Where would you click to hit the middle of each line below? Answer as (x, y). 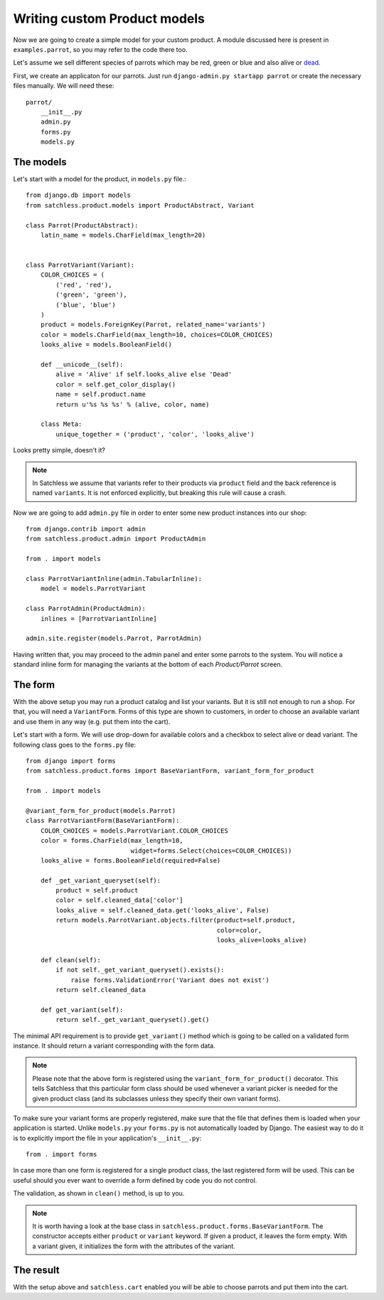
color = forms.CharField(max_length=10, (112, 841)
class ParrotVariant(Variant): (80, 265)
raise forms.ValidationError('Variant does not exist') (170, 980)
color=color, (239, 930)
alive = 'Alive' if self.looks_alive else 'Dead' (144, 374)
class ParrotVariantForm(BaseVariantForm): (103, 821)
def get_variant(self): (82, 1009)
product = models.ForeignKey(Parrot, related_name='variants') (153, 325)
